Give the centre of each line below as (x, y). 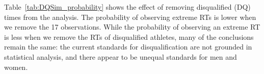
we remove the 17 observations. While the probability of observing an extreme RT (132, 27)
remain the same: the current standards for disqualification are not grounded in (128, 47)
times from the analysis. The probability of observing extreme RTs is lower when (130, 17)
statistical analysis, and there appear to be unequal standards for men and (121, 56)
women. (16, 67)
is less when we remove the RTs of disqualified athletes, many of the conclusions (129, 36)
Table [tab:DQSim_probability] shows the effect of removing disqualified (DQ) (127, 7)
